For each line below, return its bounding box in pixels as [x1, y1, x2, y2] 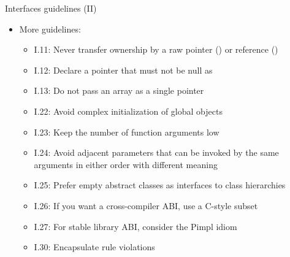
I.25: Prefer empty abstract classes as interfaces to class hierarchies [34, 178, 286, 191]
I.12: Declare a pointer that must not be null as [34, 63, 213, 76]
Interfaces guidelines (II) [5, 2, 97, 14]
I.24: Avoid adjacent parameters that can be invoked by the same [34, 146, 279, 159]
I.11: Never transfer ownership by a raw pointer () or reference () [34, 43, 278, 56]
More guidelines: [19, 22, 81, 35]
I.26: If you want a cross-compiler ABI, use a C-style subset [34, 199, 258, 212]
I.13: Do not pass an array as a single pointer [34, 84, 204, 97]
